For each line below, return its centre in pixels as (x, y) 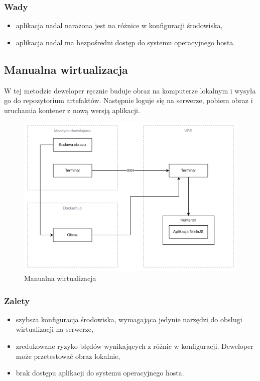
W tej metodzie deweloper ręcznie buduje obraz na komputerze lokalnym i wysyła (130, 90)
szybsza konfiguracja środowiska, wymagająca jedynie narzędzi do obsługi (129, 319)
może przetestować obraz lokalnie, (68, 356)
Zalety (17, 300)
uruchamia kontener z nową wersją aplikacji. (72, 110)
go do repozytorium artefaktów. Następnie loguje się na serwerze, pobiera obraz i (128, 100)
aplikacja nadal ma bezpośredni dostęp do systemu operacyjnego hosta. (125, 42)
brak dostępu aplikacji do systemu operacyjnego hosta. (100, 373)
